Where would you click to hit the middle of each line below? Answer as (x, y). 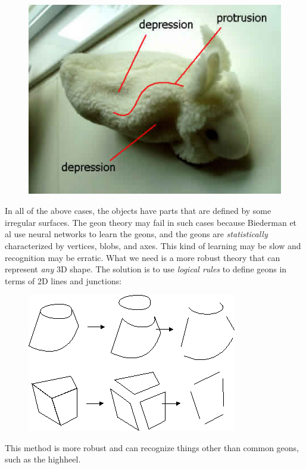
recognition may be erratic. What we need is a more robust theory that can (143, 257)
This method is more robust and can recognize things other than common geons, (152, 447)
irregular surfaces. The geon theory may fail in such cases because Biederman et (151, 222)
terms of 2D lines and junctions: (63, 280)
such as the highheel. (43, 459)
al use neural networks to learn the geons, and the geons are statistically (136, 234)
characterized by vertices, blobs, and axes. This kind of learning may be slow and (153, 245)
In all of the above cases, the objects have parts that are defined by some (138, 211)
